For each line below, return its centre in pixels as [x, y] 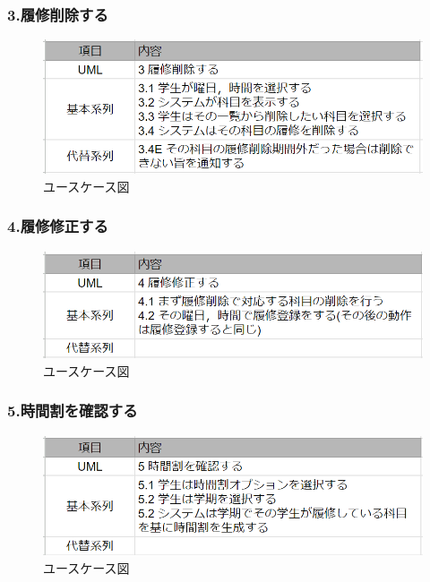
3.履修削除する [58, 14]
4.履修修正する [58, 226]
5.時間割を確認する [73, 411]
